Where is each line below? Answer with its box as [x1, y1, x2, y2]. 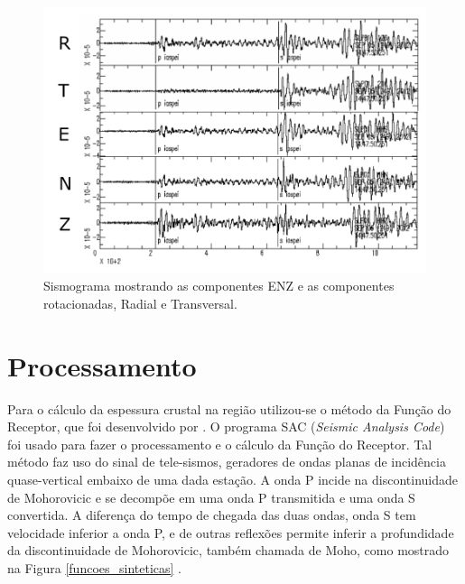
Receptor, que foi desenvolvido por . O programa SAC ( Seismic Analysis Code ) [7, 417, 445, 436]
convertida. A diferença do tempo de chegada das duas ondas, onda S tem [7, 505, 416, 524]
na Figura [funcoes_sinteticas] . [7, 558, 181, 577]
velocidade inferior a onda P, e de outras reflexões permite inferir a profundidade [7, 523, 454, 542]
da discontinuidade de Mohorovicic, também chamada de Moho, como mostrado [7, 541, 450, 560]
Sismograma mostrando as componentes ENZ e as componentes [43, 276, 395, 295]
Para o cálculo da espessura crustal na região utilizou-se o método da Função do [7, 399, 451, 418]
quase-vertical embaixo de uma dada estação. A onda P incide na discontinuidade [7, 470, 459, 488]
